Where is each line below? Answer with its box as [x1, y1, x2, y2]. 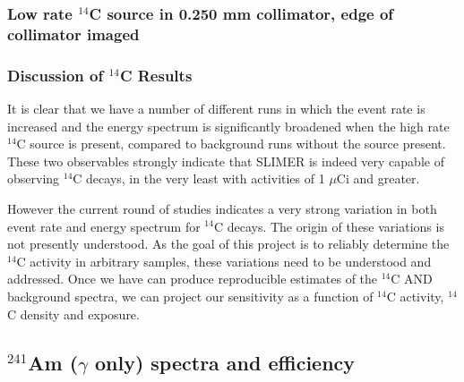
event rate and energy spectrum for [7, 216, 201, 235]
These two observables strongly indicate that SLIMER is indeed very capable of [7, 151, 444, 170]
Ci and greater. [336, 169, 420, 188]
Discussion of [7, 64, 104, 86]
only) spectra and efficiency [94, 348, 356, 376]
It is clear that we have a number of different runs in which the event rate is [7, 98, 425, 117]
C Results [119, 64, 193, 86]
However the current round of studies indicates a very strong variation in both [7, 199, 437, 217]
